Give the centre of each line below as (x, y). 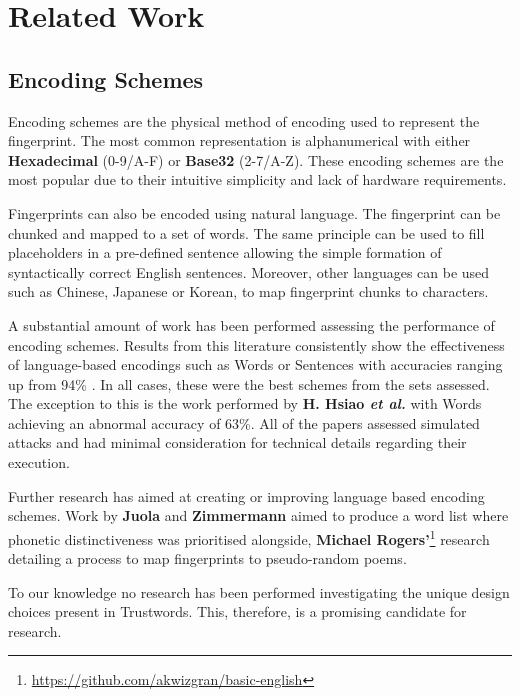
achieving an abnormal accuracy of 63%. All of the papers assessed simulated (244, 422)
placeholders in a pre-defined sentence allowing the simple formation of (225, 252)
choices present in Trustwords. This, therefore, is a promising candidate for (237, 611)
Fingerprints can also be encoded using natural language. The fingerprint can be (254, 212)
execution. (39, 462)
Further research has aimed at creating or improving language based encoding (246, 495)
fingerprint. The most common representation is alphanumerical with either (239, 140)
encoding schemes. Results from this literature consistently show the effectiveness (256, 344)
